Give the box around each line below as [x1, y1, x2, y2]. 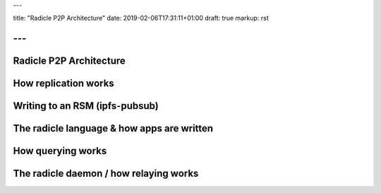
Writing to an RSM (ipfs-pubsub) [13, 100, 159, 112]
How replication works [13, 78, 114, 90]
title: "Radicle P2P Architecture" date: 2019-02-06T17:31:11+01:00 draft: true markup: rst [13, 14, 269, 23]
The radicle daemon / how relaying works [13, 168, 199, 180]
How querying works [13, 145, 107, 157]
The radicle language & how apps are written [13, 122, 214, 134]
